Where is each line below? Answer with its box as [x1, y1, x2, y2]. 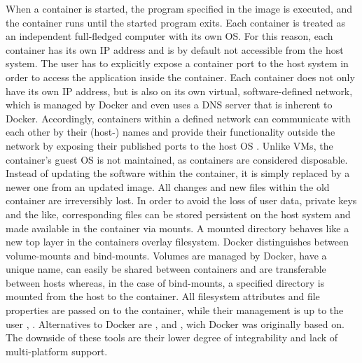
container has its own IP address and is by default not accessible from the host [6, 42, 344, 57]
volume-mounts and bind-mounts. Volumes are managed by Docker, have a [6, 248, 327, 262]
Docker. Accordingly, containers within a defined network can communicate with [6, 111, 351, 125]
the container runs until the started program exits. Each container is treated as [6, 15, 346, 29]
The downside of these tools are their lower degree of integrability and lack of [6, 330, 338, 345]
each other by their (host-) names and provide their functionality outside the [6, 124, 335, 139]
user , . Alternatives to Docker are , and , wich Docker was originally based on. [6, 316, 344, 331]
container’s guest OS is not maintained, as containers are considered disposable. [6, 152, 348, 166]
